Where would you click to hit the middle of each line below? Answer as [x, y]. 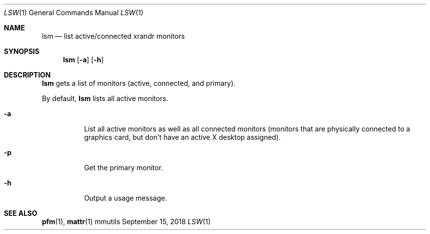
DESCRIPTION [27, 75]
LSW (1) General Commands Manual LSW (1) [74, 13]
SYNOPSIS [22, 51]
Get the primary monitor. [123, 168]
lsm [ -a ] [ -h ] [83, 60]
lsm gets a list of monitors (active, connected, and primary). [139, 83]
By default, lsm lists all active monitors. [105, 98]
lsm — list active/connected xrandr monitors [113, 36]
